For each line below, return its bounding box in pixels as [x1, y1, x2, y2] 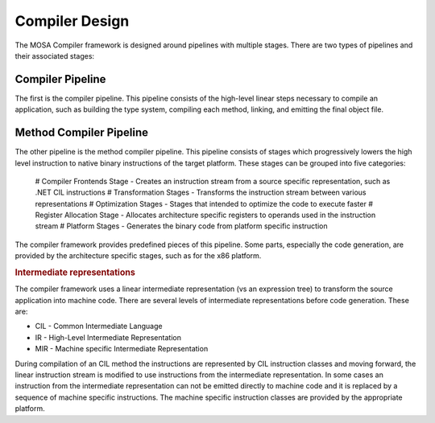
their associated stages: [14, 51, 95, 60]
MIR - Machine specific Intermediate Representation [35, 344, 209, 354]
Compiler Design [14, 12, 130, 30]
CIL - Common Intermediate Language [35, 322, 163, 331]
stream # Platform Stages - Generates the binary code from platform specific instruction [35, 221, 328, 231]
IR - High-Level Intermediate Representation [35, 332, 181, 342]
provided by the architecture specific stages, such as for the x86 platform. [14, 251, 262, 261]
